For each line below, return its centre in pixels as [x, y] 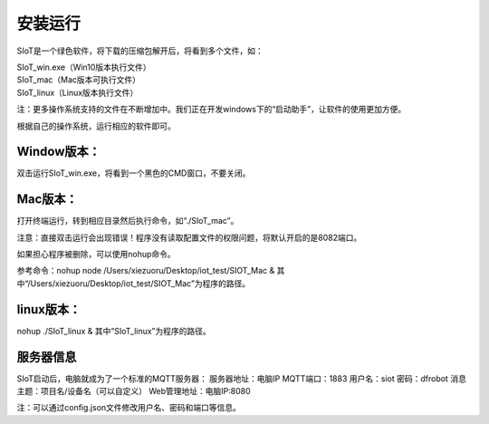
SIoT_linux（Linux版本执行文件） [77, 92]
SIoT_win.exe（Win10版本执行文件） [84, 67]
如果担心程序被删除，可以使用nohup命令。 [96, 255]
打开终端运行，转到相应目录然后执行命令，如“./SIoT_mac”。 [128, 221]
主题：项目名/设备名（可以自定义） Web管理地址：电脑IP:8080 [134, 391]
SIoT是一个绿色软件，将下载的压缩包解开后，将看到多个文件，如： [140, 51]
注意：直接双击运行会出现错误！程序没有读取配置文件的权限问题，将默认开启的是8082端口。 [189, 237]
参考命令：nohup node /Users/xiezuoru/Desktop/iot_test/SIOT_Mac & [146, 271]
